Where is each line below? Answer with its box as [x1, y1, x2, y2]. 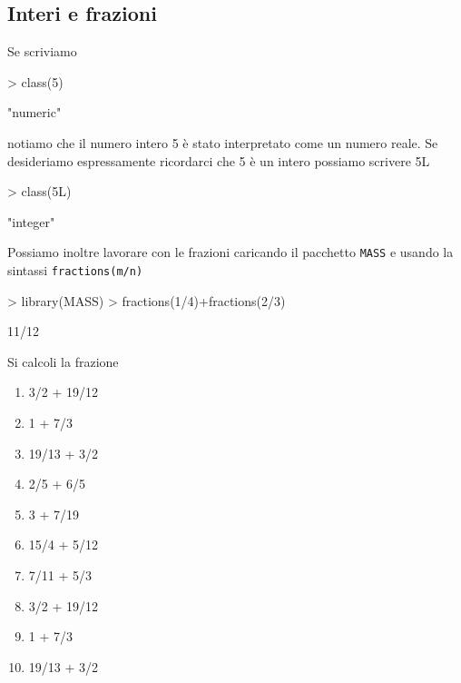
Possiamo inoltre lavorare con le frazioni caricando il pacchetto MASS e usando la [7, 243, 454, 262]
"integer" [7, 212, 55, 231]
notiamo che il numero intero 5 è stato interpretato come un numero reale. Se [7, 133, 438, 152]
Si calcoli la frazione [7, 351, 119, 371]
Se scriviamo [7, 42, 77, 61]
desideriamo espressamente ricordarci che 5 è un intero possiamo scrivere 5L [7, 151, 430, 170]
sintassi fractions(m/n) [7, 261, 143, 280]
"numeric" [7, 103, 62, 122]
